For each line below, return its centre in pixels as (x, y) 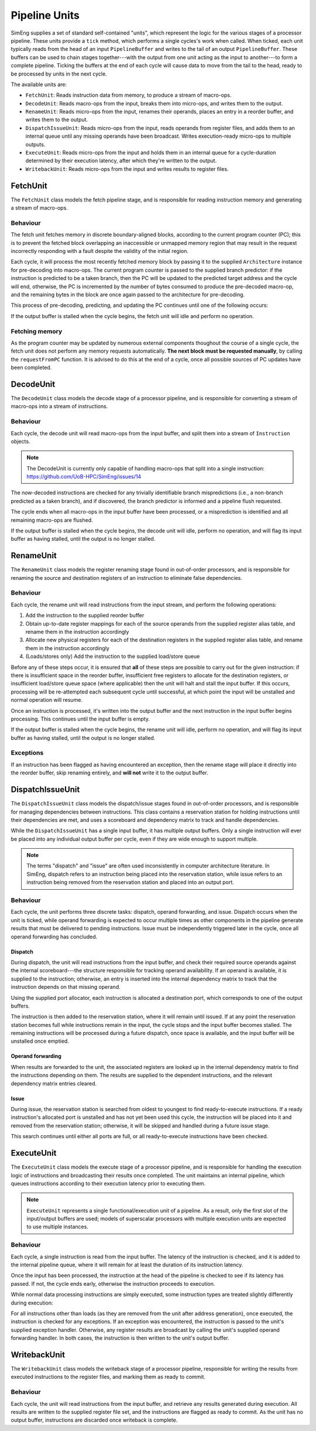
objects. (20, 441)
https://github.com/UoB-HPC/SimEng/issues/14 (84, 477)
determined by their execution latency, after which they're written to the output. (121, 160)
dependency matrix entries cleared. (54, 1083)
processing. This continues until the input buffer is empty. (80, 719)
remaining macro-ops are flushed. (52, 520)
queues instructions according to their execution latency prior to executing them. (108, 1183)
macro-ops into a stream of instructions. (59, 407)
